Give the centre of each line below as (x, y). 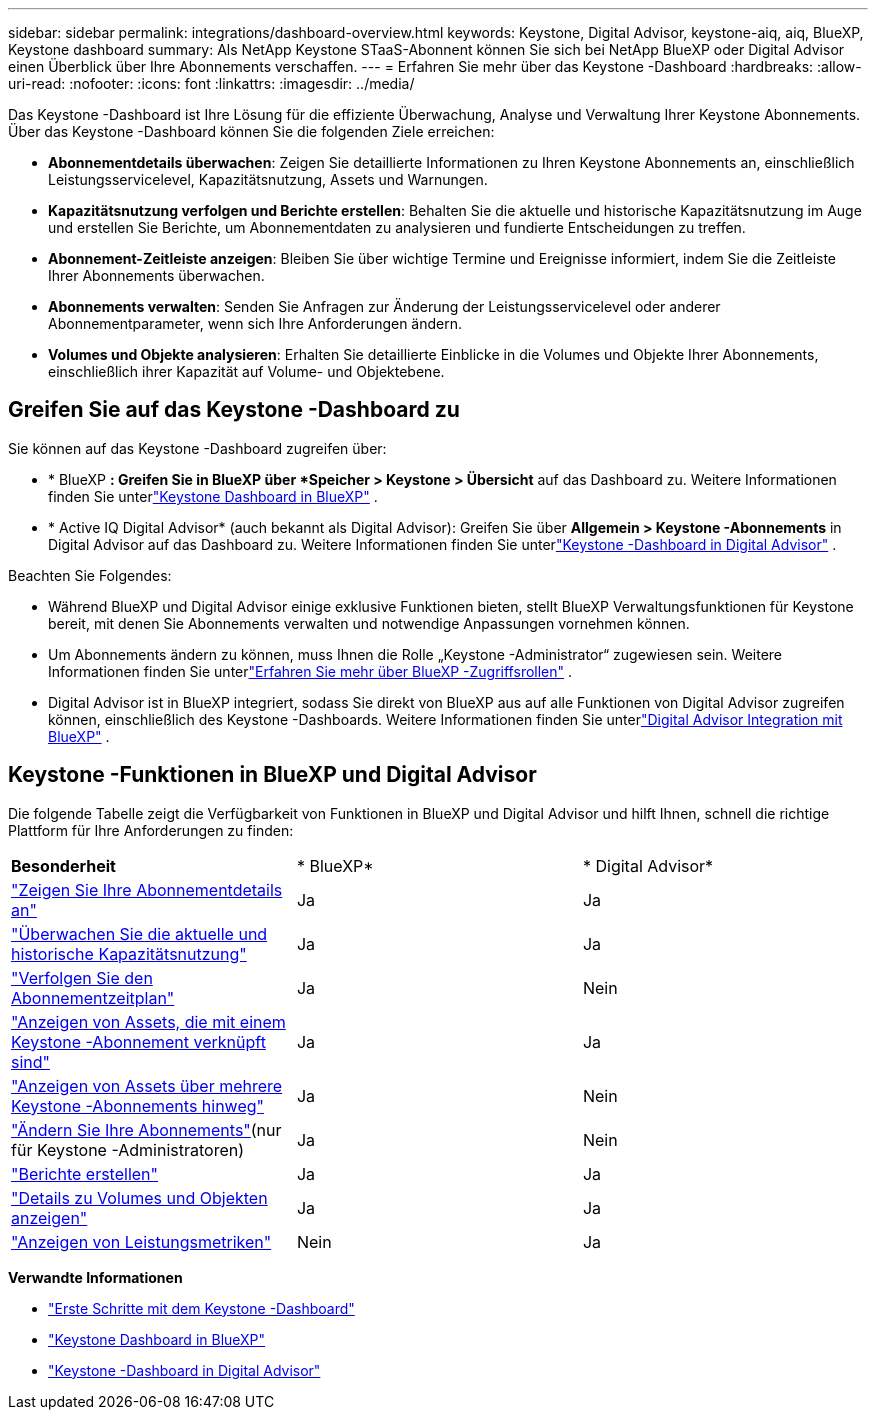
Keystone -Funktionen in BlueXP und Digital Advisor (272, 775)
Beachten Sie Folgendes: (90, 575)
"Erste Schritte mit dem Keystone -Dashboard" (201, 1308)
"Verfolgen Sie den (82, 977)
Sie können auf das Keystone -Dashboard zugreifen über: (197, 448)
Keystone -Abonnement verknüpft (138, 1041)
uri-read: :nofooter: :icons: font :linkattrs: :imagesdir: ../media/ (211, 83)
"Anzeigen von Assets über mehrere (147, 1085)
